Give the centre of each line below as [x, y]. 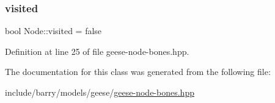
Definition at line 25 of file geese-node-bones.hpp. [97, 51]
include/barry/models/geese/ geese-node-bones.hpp [100, 92]
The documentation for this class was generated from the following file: [138, 72]
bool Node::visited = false [53, 31]
